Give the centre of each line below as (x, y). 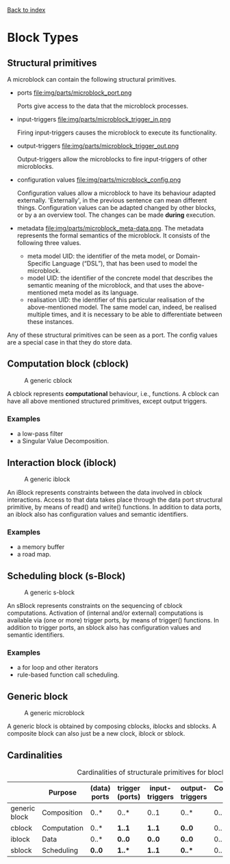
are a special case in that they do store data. (69, 342)
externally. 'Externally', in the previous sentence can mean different (112, 200)
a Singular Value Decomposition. (63, 441)
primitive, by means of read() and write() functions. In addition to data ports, (114, 506)
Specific (39, 263)
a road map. (34, 554)
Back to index (26, 10)
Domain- (188, 256)
